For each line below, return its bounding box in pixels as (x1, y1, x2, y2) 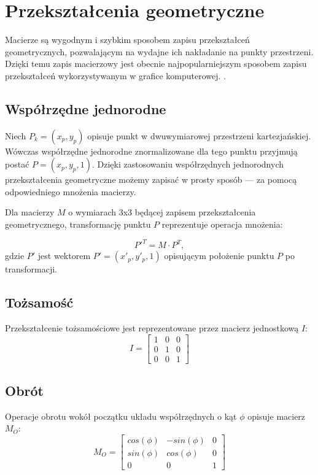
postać (5, 158, 29, 171)
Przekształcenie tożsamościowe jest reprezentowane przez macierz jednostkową (5, 321, 299, 334)
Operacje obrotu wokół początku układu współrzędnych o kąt (5, 409, 237, 422)
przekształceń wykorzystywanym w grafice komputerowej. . (5, 69, 227, 82)
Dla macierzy (5, 206, 55, 218)
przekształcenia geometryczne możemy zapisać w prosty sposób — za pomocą (5, 173, 297, 186)
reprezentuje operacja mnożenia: (161, 218, 283, 231)
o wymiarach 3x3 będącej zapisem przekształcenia (68, 206, 256, 218)
